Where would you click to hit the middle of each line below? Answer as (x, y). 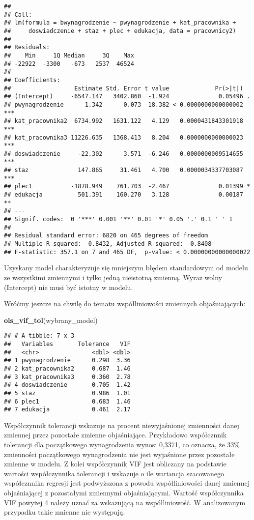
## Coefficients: (32, 80)
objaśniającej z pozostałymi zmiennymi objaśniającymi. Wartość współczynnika (124, 493)
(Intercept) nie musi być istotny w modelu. (69, 287)
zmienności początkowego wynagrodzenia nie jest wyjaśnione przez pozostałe (119, 454)
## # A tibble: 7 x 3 (39, 336)
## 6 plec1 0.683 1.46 (67, 401)
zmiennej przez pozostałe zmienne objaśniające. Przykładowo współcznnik (115, 435)
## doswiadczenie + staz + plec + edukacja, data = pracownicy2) (120, 31)
